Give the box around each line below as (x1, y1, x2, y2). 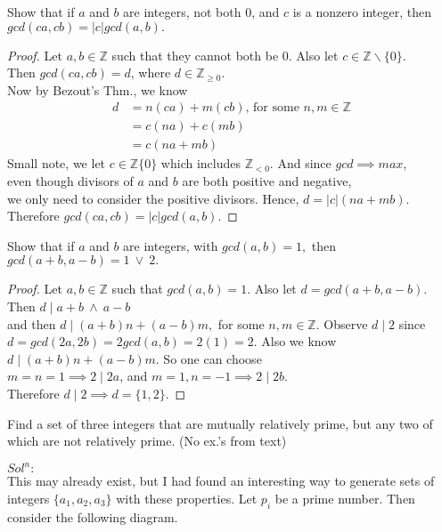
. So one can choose (155, 349, 262, 367)
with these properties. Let (116, 488, 258, 507)
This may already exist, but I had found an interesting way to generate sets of (7, 472, 435, 490)
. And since (269, 154, 331, 173)
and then (7, 314, 56, 333)
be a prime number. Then (274, 488, 415, 507)
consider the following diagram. (7, 507, 178, 526)
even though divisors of (7, 172, 134, 190)
